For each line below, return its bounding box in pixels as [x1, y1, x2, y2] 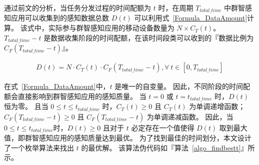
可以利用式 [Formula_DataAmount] [134, 12, 247, 23]
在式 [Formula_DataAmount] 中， [4, 81, 110, 91]
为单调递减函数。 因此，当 [146, 111, 233, 121]
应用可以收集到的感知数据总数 [10, 12, 109, 23]
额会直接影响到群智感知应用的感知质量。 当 [4, 90, 146, 101]
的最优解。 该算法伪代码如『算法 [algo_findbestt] [81, 142, 241, 152]
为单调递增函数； [189, 101, 245, 111]
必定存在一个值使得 [131, 122, 194, 132]
